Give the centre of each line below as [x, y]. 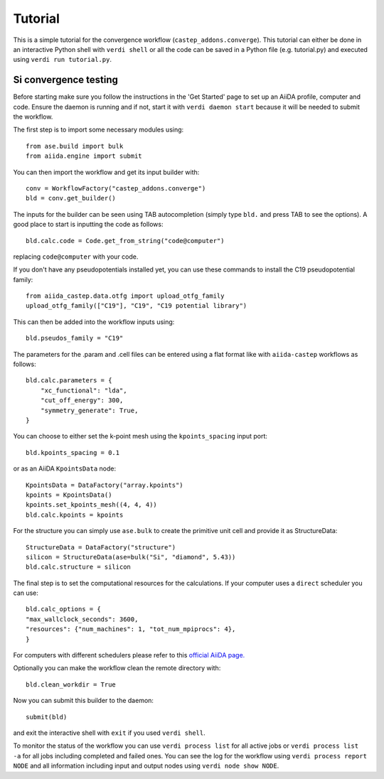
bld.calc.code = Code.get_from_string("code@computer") [125, 241]
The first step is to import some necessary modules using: [98, 130]
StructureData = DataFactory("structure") [101, 547]
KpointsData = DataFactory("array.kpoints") [105, 485]
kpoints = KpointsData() [69, 495]
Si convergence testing [66, 80]
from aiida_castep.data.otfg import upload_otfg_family [125, 296]
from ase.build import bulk [75, 146]
